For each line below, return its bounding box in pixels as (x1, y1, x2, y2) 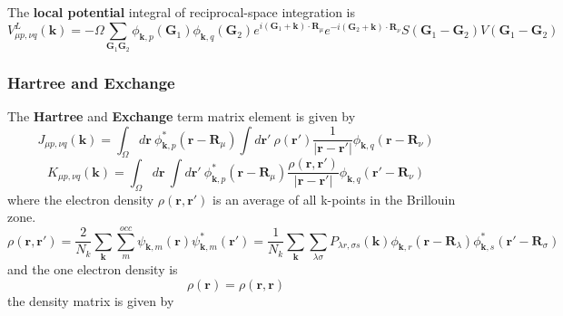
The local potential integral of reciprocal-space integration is (7, 3, 356, 21)
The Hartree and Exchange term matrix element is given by (7, 107, 356, 125)
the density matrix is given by (7, 291, 174, 310)
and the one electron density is (7, 259, 178, 278)
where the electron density (7, 189, 154, 208)
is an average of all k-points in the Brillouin (212, 189, 456, 208)
